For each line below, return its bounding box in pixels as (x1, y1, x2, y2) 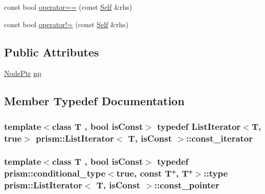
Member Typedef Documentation (4, 93, 185, 109)
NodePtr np (4, 68, 41, 79)
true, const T (116, 167, 172, 180)
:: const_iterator (186, 131, 253, 144)
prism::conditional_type (4, 167, 106, 180)
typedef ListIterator (157, 120, 241, 132)
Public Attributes (4, 44, 99, 60)
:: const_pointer (154, 179, 219, 191)
